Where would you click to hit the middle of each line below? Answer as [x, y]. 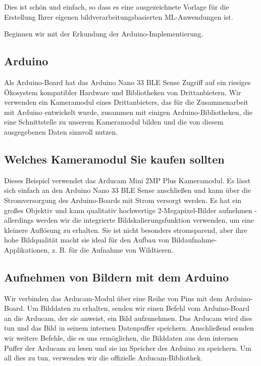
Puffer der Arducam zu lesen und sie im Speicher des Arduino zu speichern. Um [128, 348]
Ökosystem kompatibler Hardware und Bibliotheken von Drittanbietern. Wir [123, 92]
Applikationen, [27, 249]
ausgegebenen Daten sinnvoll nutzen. [61, 131]
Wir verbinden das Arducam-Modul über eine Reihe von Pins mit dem [113, 298]
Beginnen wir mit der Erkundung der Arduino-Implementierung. [104, 34]
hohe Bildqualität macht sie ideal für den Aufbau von [87, 240]
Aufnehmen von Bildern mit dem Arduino [117, 277]
